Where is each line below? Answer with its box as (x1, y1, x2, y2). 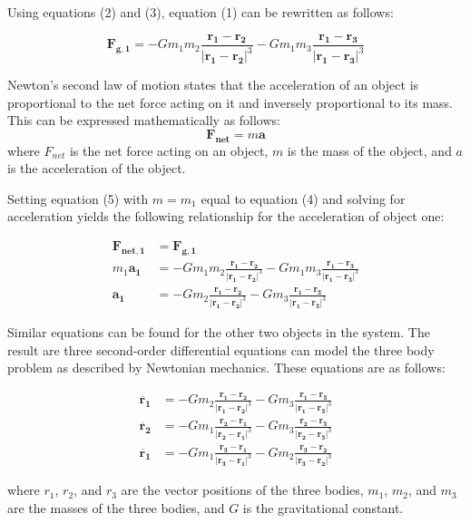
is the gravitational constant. (242, 499, 404, 518)
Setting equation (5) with (7, 189, 149, 208)
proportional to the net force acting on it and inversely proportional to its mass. (7, 92, 453, 111)
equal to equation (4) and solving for (201, 189, 406, 208)
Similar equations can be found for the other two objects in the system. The (7, 323, 430, 342)
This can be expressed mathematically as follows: (7, 111, 280, 130)
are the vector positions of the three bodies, (121, 480, 364, 499)
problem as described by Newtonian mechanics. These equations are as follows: (7, 358, 446, 377)
